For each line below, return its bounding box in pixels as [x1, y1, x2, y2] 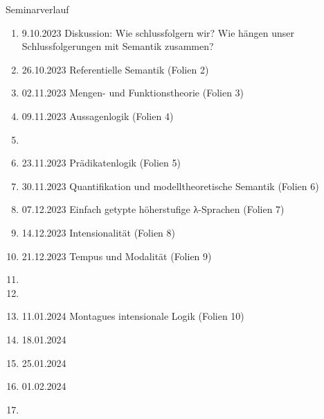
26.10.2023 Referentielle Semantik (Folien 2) [21, 62, 209, 76]
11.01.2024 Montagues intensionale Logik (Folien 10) [21, 309, 244, 323]
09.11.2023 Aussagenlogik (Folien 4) [21, 108, 174, 123]
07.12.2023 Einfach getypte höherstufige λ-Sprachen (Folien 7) [21, 202, 285, 216]
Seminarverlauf [6, 2, 69, 16]
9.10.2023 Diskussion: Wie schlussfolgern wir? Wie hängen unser [21, 25, 295, 40]
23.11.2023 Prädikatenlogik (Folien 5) [21, 155, 181, 170]
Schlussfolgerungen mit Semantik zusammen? [21, 39, 214, 53]
